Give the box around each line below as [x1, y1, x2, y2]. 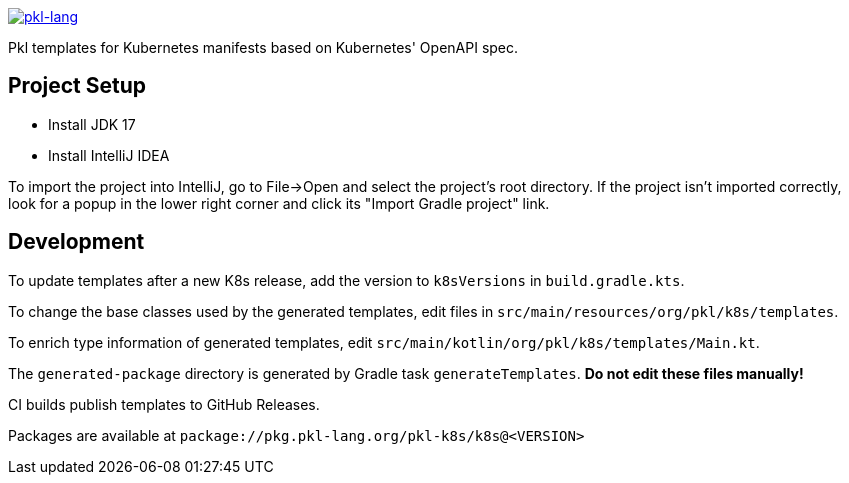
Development [8, 229, 145, 255]
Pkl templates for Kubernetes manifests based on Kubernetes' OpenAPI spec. [8, 39, 519, 56]
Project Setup [8, 73, 147, 99]
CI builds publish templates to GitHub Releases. [8, 395, 320, 413]
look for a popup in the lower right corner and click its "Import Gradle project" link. [8, 194, 550, 212]
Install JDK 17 [48, 115, 136, 133]
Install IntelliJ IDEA [48, 146, 170, 164]
